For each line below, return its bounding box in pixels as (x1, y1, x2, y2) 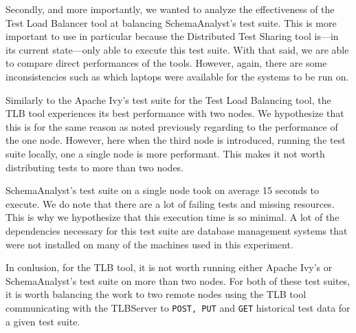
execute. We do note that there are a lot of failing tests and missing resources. (5, 196, 335, 211)
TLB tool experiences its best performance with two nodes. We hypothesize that (5, 106, 344, 120)
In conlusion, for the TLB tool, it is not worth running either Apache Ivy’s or (5, 260, 333, 275)
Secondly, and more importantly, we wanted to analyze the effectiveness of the (5, 2, 335, 16)
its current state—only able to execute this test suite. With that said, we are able (5, 42, 349, 56)
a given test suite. (5, 314, 80, 328)
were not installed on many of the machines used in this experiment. (5, 237, 293, 251)
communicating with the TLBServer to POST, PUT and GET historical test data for (5, 300, 351, 314)
